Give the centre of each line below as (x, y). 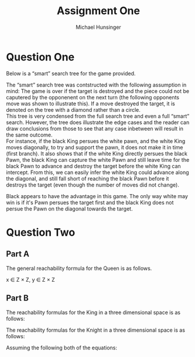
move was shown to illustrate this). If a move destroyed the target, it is (91, 104)
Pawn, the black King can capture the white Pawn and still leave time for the (98, 159)
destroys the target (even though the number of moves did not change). (93, 185)
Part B (18, 298)
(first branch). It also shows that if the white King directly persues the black (97, 154)
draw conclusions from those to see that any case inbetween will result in (95, 128)
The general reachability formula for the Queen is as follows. (79, 268)
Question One (40, 57)
